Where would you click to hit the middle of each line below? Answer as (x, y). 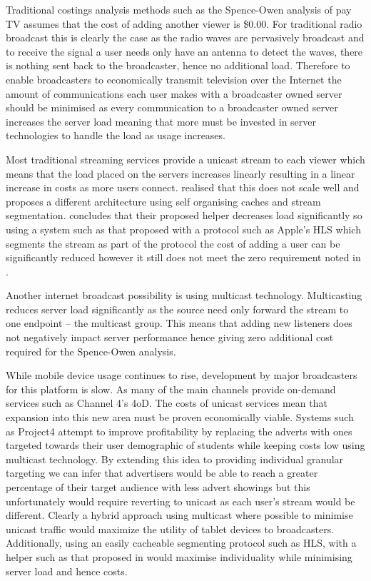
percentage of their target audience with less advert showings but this (158, 487)
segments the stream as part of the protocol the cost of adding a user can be (173, 243)
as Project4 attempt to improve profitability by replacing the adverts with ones (179, 431)
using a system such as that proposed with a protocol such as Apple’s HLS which (183, 229)
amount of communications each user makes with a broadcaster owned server (174, 93)
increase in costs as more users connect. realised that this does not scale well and (183, 187)
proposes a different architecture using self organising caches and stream (163, 201)
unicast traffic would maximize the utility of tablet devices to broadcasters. (170, 529)
